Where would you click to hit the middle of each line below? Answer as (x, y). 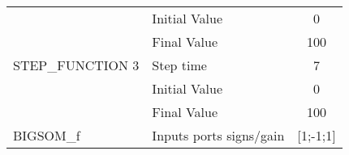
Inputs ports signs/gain (218, 135)
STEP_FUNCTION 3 (76, 65)
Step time (179, 65)
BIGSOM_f (47, 135)
